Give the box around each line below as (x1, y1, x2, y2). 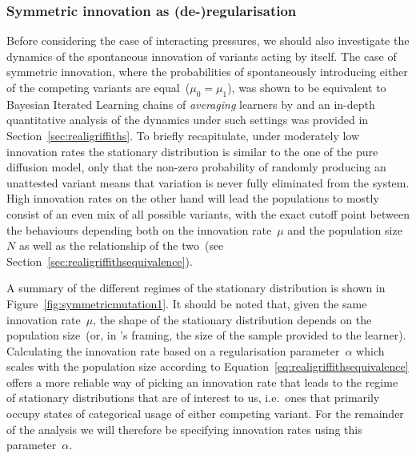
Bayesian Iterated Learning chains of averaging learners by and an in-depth (6, 95, 375, 112)
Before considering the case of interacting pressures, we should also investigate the (6, 32, 410, 49)
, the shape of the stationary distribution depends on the (93, 311, 372, 327)
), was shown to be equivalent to (227, 79, 386, 95)
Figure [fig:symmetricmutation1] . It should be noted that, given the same (6, 295, 367, 311)
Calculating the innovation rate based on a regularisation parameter (6, 342, 340, 359)
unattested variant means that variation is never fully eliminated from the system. (6, 174, 410, 191)
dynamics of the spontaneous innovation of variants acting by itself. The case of (6, 47, 397, 64)
